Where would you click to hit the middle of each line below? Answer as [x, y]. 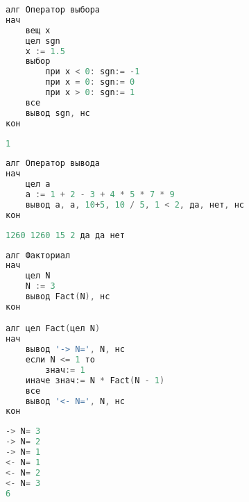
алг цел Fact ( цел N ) [53, 329]
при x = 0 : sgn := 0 [90, 82]
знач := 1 [65, 370]
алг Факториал [38, 255]
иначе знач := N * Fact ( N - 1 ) [95, 380]
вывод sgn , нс [58, 113]
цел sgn [43, 41]
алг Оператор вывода [53, 164]
